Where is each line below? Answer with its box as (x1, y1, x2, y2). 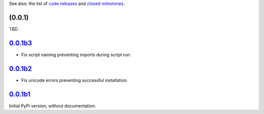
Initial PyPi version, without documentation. (9, 103, 96, 109)
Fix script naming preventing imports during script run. (21, 52, 132, 57)
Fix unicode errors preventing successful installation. (21, 77, 128, 83)
